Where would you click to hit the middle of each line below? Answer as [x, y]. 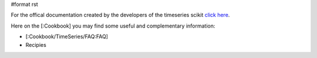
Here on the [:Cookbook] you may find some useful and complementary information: [113, 26]
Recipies [36, 45]
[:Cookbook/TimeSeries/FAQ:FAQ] [67, 37]
